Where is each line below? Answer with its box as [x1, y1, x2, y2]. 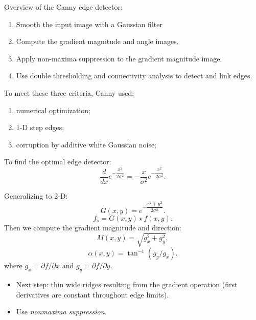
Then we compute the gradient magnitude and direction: [4, 222, 181, 232]
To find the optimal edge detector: [4, 156, 111, 167]
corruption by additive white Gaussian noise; [16, 139, 157, 150]
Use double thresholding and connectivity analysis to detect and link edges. [16, 70, 252, 81]
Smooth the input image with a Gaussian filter [16, 18, 162, 29]
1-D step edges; [16, 122, 64, 133]
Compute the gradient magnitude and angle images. [16, 36, 179, 47]
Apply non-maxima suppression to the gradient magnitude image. [16, 53, 222, 63]
